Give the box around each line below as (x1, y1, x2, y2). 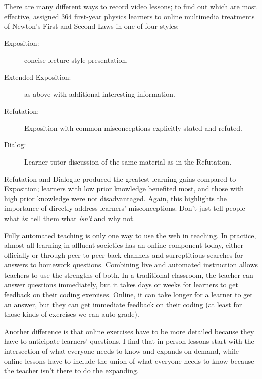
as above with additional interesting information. (24, 88, 175, 99)
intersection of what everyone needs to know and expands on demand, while (4, 346, 239, 356)
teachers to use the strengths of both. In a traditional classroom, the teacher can (4, 269, 253, 280)
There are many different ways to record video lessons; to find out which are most (4, 1, 257, 11)
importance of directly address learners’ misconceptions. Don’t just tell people (4, 203, 245, 213)
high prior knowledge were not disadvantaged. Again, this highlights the (4, 193, 227, 203)
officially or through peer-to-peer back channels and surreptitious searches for (4, 249, 243, 260)
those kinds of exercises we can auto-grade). (4, 309, 139, 319)
